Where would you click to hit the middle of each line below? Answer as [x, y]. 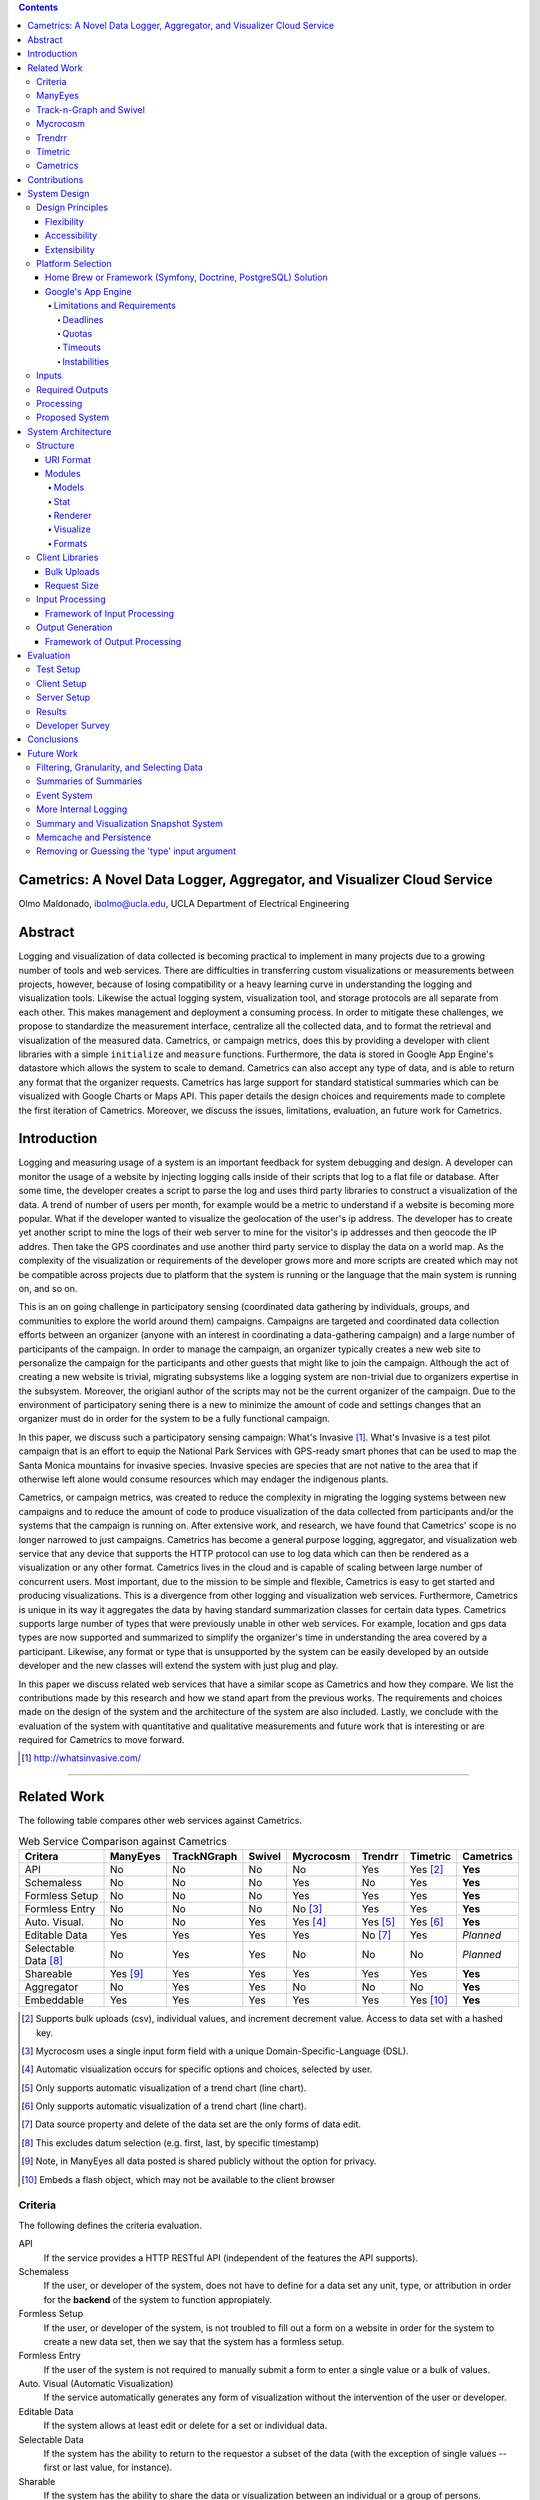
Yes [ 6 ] [427, 1922]
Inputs [49, 376]
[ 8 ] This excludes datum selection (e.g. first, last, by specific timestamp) [170, 2142]
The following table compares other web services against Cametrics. [160, 1821]
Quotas [77, 333]
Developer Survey [73, 725]
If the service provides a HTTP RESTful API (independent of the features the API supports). [231, 2257]
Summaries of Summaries [89, 781]
